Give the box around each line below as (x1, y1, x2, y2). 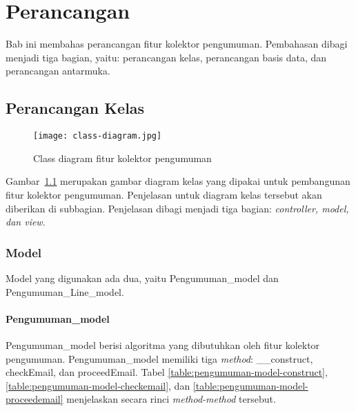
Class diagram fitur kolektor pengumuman (33, 150, 212, 165)
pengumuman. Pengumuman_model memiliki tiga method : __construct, (6, 351, 313, 365)
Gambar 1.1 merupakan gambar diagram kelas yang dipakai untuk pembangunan (6, 174, 350, 188)
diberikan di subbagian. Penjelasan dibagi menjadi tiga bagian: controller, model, (6, 201, 349, 215)
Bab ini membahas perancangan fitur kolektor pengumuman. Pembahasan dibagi (6, 37, 348, 51)
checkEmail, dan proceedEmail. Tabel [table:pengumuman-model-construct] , (6, 365, 328, 379)
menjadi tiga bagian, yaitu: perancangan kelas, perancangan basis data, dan (6, 50, 327, 64)
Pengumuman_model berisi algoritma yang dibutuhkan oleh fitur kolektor (6, 337, 320, 352)
